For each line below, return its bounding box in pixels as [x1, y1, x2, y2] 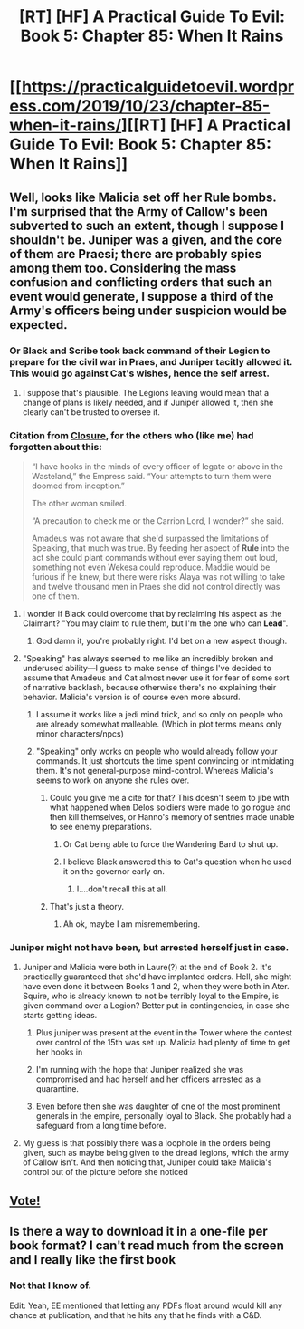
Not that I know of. [9, 1279, 92, 1292]
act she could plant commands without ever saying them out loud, [31, 553, 279, 563]
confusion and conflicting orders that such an [9, 274, 273, 290]
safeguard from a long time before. [35, 1121, 166, 1132]
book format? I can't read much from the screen [9, 1238, 285, 1254]
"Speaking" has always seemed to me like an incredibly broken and [22, 653, 274, 664]
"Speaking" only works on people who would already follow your [35, 746, 278, 757]
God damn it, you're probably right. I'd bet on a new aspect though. [35, 636, 288, 647]
